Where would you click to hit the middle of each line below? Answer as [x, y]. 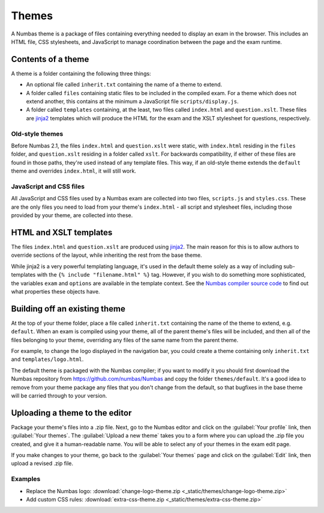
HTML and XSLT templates [62, 232]
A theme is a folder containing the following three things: [81, 73]
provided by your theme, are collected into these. [72, 215]
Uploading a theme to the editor [71, 413]
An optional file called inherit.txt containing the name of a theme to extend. [124, 85]
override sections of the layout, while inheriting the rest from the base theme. [106, 255]
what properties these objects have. [55, 291]
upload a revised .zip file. [42, 464]
